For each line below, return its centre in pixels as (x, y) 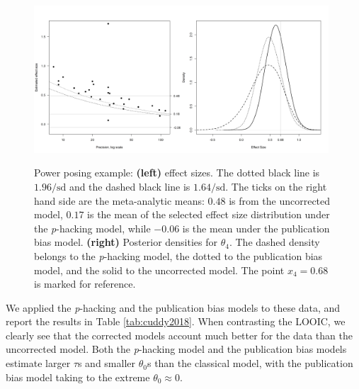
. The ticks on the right (276, 186)
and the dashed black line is (130, 186)
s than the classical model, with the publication (250, 363)
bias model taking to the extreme (78, 377)
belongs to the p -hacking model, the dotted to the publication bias (178, 255)
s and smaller (107, 363)
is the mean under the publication (256, 228)
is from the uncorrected (280, 200)
